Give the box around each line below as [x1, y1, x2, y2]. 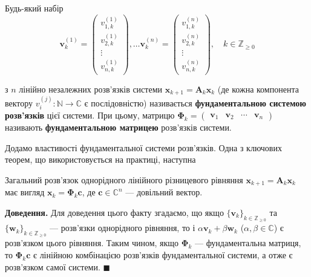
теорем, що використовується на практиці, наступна [5, 153, 196, 166]
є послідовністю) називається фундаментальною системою [84, 96, 306, 109]
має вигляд [5, 186, 45, 198]
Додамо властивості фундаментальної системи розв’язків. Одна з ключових [5, 141, 282, 154]
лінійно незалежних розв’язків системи [19, 82, 163, 95]
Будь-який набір [5, 2, 64, 14]
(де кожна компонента [217, 82, 299, 95]
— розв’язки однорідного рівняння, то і [50, 221, 195, 234]
